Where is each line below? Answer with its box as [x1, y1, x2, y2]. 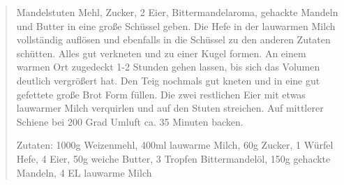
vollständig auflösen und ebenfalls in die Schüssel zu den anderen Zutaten [16, 32, 331, 47]
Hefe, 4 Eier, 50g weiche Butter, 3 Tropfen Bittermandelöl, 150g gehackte [16, 151, 331, 165]
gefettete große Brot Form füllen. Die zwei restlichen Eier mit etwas [16, 87, 306, 101]
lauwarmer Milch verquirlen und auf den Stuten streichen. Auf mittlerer [16, 101, 324, 115]
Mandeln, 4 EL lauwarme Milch [16, 165, 152, 179]
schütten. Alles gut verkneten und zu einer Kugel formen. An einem [16, 45, 306, 60]
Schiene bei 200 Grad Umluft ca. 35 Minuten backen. [16, 114, 244, 128]
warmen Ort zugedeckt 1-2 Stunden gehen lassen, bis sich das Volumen [16, 59, 320, 74]
